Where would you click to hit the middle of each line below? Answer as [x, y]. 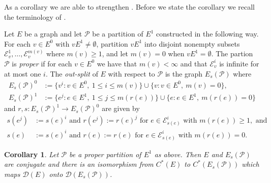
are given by [121, 108]
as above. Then [178, 154]
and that [194, 63]
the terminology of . [35, 16]
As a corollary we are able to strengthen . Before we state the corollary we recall [129, 7]
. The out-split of [72, 73]
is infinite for [239, 63]
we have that [117, 63]
